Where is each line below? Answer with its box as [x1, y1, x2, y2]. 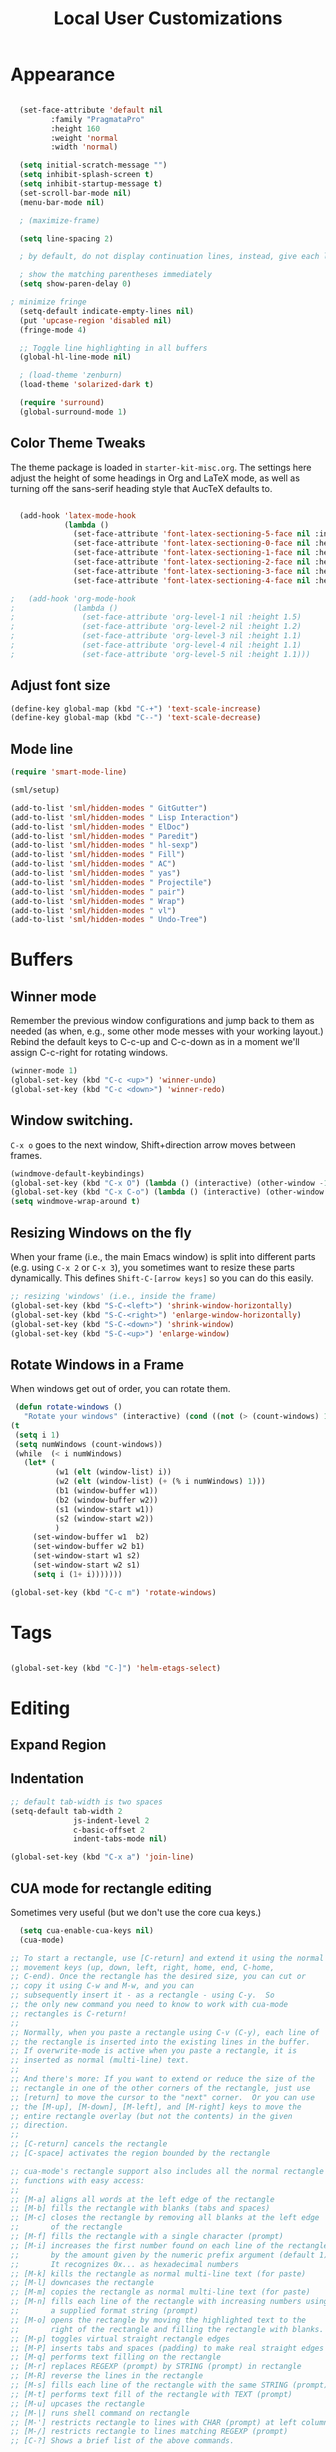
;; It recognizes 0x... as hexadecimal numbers [10, 2259, 240, 2269]
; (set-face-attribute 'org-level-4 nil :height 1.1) [10, 640, 302, 650]
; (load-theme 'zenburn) [19, 370, 123, 381]
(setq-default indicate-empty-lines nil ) [19, 306, 195, 316]
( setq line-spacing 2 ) [19, 233, 114, 244]
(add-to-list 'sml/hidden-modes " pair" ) [10, 887, 186, 897]
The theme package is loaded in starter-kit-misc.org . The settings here [10, 461, 312, 473]
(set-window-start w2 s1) [32, 1560, 141, 1571]
